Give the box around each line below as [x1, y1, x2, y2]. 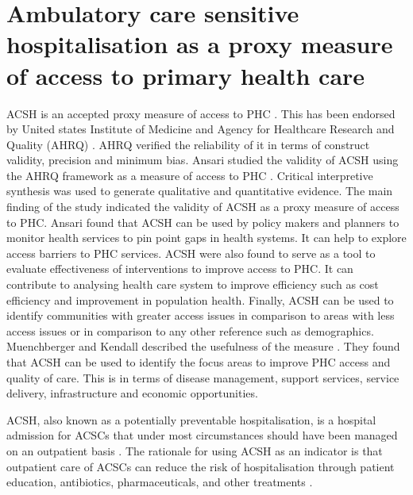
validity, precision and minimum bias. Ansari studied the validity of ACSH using [6, 152, 399, 168]
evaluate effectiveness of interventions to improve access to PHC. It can [6, 260, 353, 277]
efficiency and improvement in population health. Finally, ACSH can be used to [6, 291, 394, 308]
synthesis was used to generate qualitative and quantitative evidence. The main [6, 182, 393, 199]
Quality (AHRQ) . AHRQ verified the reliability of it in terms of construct [6, 136, 370, 152]
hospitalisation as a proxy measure [6, 28, 393, 60]
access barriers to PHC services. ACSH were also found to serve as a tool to [6, 244, 376, 261]
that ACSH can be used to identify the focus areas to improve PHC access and [6, 354, 391, 370]
